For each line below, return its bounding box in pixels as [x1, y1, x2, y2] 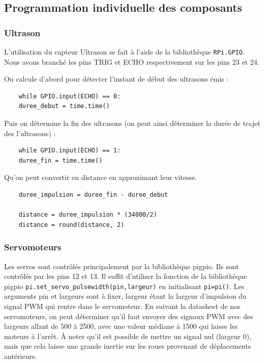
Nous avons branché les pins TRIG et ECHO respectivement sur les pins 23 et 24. [4, 56, 259, 67]
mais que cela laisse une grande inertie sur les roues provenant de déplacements [4, 341, 251, 351]
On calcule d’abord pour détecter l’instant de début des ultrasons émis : [4, 73, 229, 84]
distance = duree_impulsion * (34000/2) [18, 211, 157, 219]
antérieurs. [4, 351, 37, 361]
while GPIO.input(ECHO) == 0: [18, 92, 121, 100]
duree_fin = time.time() [18, 157, 103, 164]
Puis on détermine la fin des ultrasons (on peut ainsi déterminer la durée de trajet [4, 118, 260, 128]
